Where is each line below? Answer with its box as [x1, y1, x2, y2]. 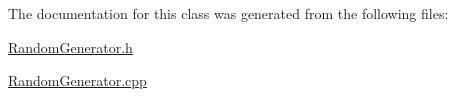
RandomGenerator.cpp [8, 70, 147, 91]
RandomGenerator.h [8, 36, 133, 57]
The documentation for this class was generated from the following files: [8, 3, 449, 23]
